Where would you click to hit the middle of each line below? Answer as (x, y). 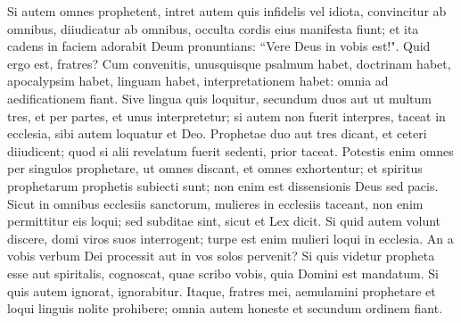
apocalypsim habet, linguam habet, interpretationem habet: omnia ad (198, 81)
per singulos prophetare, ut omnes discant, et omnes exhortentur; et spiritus (215, 168)
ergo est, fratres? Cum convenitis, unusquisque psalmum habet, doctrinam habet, (229, 63)
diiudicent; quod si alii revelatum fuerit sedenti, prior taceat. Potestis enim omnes (230, 150)
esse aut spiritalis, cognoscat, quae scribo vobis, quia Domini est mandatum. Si (223, 273)
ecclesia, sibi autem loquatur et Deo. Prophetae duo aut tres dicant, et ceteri (217, 133)
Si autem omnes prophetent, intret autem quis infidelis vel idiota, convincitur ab (227, 11)
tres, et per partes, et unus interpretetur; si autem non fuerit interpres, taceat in (226, 116)
